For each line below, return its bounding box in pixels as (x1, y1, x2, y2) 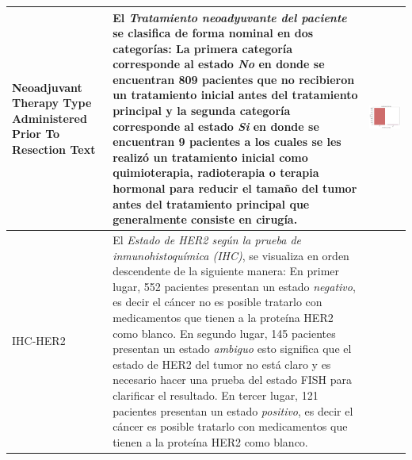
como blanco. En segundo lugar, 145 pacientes (113, 324, 336, 341)
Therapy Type (12, 94, 92, 111)
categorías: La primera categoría (113, 40, 293, 56)
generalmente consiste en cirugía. (113, 211, 298, 228)
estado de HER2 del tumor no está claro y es (113, 355, 331, 372)
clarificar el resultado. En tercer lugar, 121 (113, 387, 319, 403)
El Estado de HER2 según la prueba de (113, 232, 302, 248)
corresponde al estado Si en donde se (113, 117, 319, 134)
